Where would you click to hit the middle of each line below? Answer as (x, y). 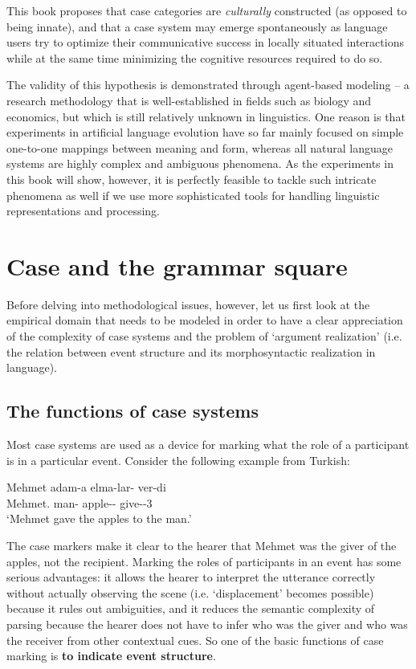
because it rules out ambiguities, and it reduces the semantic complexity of (191, 608)
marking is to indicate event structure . (111, 656)
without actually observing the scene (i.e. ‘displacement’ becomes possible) (190, 592)
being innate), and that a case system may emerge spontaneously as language (197, 26)
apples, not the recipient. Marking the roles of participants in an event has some (204, 561)
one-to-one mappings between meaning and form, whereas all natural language (200, 147)
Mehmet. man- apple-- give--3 (80, 502)
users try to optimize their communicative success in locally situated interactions (205, 42)
